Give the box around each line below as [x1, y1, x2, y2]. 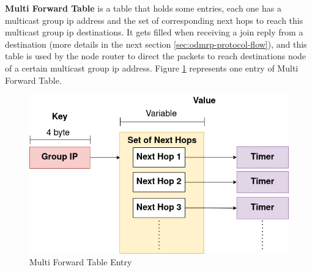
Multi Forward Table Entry [29, 255, 132, 268]
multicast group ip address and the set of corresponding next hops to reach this [5, 13, 303, 26]
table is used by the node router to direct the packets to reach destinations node [5, 50, 306, 62]
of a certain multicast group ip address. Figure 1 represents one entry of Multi [5, 61, 299, 74]
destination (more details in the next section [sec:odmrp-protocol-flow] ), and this [5, 37, 307, 50]
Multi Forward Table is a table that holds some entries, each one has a [5, 2, 281, 14]
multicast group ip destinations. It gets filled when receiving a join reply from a [5, 26, 303, 39]
